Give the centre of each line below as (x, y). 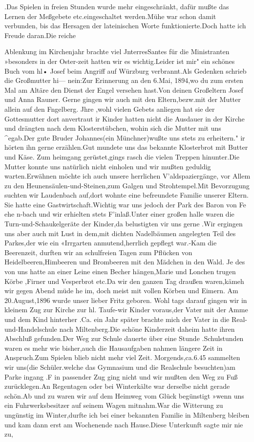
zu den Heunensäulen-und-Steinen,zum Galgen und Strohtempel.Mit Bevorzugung (127, 185)
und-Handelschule (31, 329)
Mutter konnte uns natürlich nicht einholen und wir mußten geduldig (108, 166)
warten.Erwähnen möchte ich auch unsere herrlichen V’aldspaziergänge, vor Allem (127, 176)
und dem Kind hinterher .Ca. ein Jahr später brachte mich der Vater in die (117, 319)
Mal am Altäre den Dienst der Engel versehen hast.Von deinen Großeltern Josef (124, 90)
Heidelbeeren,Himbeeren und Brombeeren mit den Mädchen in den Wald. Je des (125, 262)
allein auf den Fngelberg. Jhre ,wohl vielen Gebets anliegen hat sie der (110, 109)
